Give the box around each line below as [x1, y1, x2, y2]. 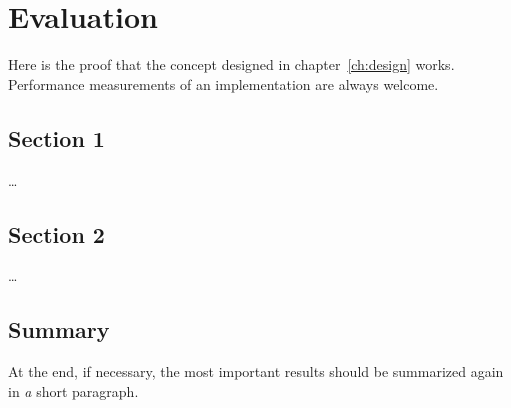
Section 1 [8, 122, 105, 153]
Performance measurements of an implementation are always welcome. [8, 73, 439, 94]
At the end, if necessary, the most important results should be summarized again [8, 361, 504, 382]
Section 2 [8, 218, 105, 249]
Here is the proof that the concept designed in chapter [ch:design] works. [8, 54, 455, 75]
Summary [8, 314, 110, 345]
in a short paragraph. [8, 380, 139, 401]
